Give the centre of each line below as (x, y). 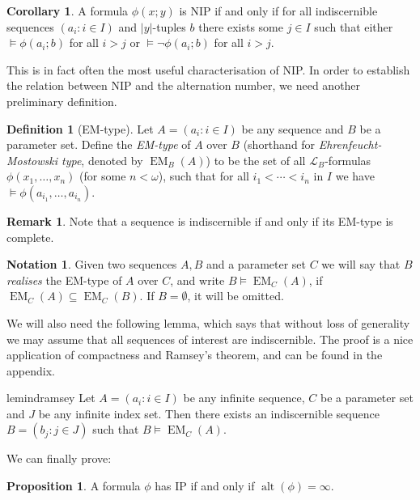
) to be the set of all (256, 160)
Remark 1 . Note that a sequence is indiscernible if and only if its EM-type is (200, 220)
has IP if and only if (205, 486)
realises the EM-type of (64, 280)
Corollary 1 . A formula (68, 11)
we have (355, 176)
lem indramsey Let (51, 398)
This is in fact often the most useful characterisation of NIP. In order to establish (208, 69)
